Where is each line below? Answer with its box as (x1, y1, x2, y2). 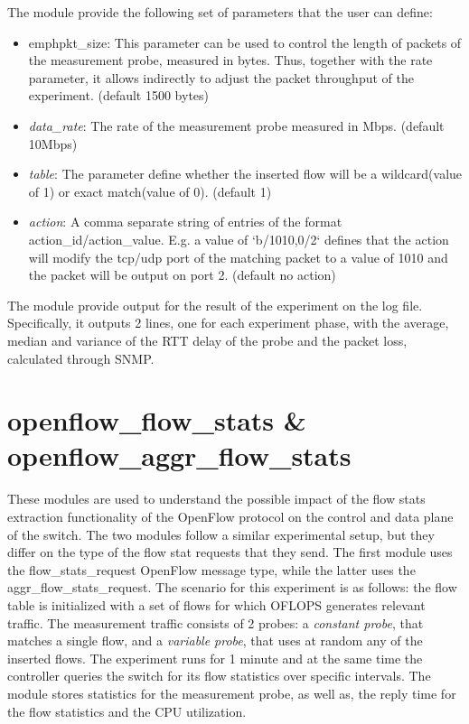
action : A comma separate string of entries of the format (28, 212, 342, 231)
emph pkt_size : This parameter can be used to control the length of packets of (28, 32, 462, 51)
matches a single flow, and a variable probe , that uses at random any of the (7, 631, 423, 650)
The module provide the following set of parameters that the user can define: (7, 3, 433, 21)
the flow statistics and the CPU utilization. (7, 701, 247, 720)
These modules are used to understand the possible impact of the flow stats (7, 489, 426, 508)
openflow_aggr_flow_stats (7, 437, 352, 474)
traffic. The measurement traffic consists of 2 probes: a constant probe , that (7, 613, 424, 632)
